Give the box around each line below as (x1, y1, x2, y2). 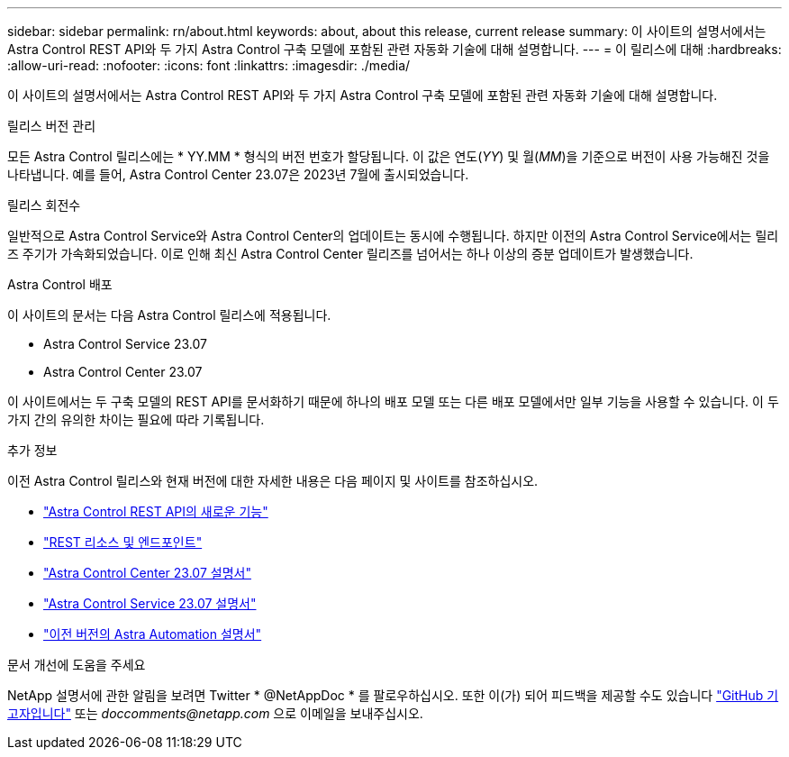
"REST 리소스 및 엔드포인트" (43, 534, 203, 550)
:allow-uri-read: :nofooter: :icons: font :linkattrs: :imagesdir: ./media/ (7, 58, 411, 73)
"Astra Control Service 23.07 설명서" (43, 596, 257, 611)
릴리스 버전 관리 (7, 118, 96, 133)
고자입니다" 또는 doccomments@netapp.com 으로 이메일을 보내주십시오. (7, 706, 423, 721)
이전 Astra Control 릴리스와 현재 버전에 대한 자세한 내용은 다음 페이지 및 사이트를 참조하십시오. (7, 473, 539, 488)
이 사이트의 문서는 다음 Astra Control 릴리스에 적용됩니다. (7, 307, 331, 323)
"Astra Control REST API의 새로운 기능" (43, 504, 268, 519)
